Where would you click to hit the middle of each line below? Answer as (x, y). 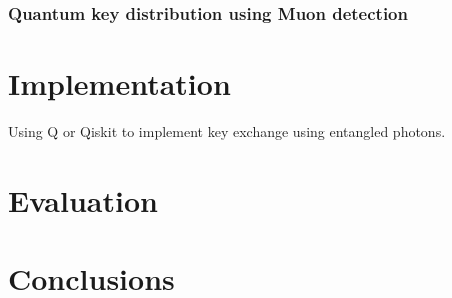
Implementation (119, 83)
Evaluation (83, 199)
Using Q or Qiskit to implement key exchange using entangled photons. (227, 130)
